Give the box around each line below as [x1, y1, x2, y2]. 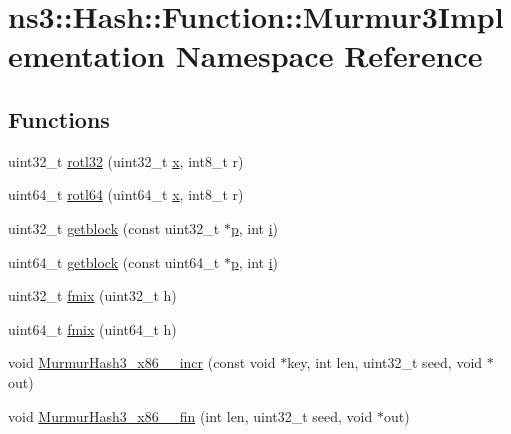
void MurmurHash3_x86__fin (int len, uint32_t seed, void [8, 405, 373, 426]
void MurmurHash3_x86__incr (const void [8, 352, 276, 373]
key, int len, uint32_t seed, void [287, 352, 483, 373]
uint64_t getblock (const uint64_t [8, 251, 220, 272]
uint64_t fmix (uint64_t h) [8, 318, 177, 339]
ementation [8, 35, 165, 76]
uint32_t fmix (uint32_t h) [8, 285, 177, 306]
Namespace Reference [175, 35, 483, 76]
